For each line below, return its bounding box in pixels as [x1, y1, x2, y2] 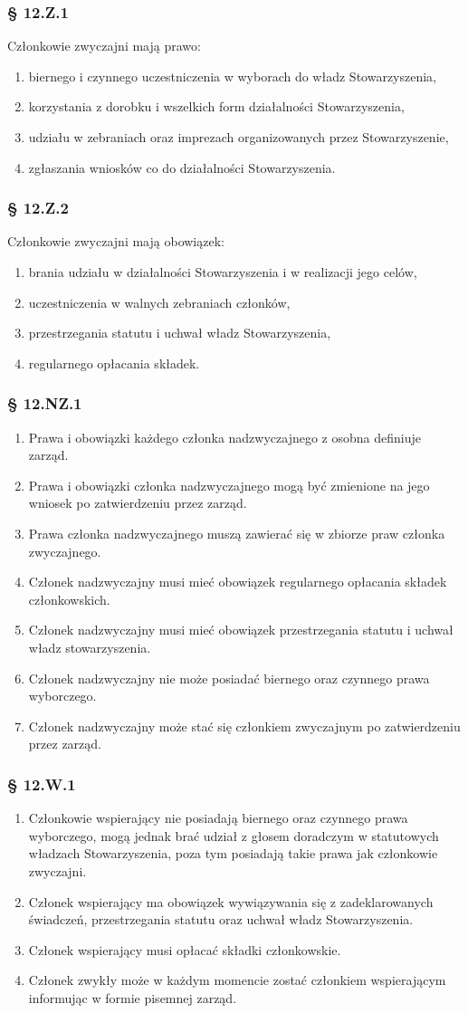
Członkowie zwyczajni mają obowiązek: [7, 232, 224, 251]
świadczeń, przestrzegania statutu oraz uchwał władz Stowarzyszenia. [28, 910, 414, 929]
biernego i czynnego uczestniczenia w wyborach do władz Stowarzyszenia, [28, 66, 437, 85]
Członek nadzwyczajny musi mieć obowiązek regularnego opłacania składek [28, 572, 447, 591]
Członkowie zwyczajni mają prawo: [7, 36, 201, 55]
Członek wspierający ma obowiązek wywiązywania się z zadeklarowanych [28, 892, 434, 911]
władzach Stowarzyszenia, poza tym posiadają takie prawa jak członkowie [28, 844, 438, 863]
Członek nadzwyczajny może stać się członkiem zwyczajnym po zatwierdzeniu [28, 716, 461, 735]
